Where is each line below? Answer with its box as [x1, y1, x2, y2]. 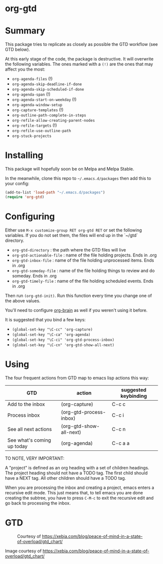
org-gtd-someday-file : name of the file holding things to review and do [12, 268, 155, 273]
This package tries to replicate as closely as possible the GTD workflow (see [5, 41, 158, 47]
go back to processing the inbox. [5, 500, 71, 506]
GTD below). [5, 47, 30, 53]
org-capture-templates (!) [12, 107, 64, 113]
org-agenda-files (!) [12, 76, 53, 82]
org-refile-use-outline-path [12, 129, 71, 134]
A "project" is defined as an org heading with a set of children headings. [5, 465, 149, 470]
